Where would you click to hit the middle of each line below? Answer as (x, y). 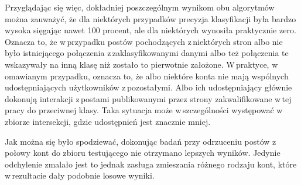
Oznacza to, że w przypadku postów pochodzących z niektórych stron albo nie (144, 41)
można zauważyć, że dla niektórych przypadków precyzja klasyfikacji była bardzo (150, 18)
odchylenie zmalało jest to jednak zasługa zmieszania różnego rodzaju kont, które (151, 164)
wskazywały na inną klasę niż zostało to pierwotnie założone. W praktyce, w (141, 64)
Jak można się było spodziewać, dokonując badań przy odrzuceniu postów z (141, 141)
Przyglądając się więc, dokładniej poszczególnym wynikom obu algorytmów (140, 7)
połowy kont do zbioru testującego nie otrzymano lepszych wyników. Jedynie (143, 153)
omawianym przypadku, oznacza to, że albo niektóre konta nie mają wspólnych (147, 76)
